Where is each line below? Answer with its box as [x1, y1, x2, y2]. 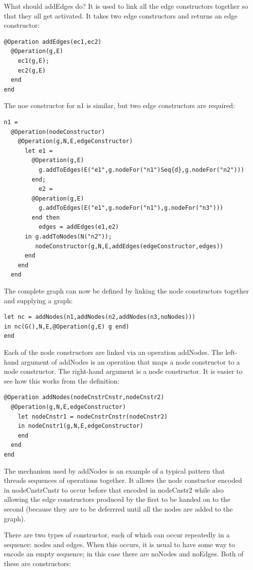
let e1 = [24, 147, 53, 154]
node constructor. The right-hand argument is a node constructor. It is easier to [4, 366, 243, 376]
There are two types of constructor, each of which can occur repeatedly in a [4, 530, 230, 540]
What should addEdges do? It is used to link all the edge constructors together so [4, 1, 248, 11]
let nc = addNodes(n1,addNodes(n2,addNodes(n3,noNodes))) [4, 313, 196, 321]
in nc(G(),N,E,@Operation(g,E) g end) [4, 323, 129, 330]
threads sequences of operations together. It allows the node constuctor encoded [4, 475, 242, 485]
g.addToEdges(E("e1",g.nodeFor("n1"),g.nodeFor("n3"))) [38, 204, 224, 212]
